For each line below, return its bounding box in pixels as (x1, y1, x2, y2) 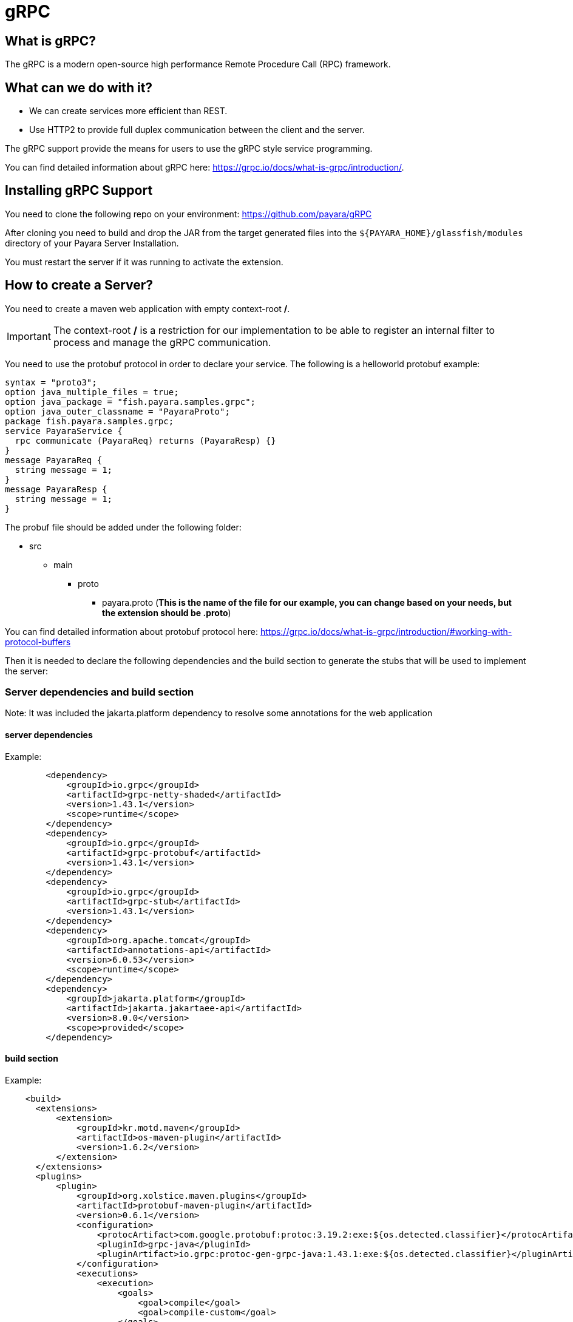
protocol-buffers (5, 636, 71, 647)
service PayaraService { (5, 425, 123, 436)
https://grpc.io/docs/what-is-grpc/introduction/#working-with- (260, 626, 512, 637)
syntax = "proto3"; (5, 377, 97, 387)
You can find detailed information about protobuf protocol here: (5, 626, 258, 637)
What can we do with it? (5, 80, 153, 95)
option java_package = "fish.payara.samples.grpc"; (5, 396, 256, 407)
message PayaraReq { (5, 455, 103, 465)
